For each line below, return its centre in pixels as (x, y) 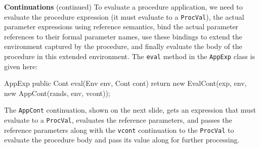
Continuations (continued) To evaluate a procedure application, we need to (123, 7)
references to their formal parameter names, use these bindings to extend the (123, 36)
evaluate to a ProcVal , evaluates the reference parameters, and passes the (118, 120)
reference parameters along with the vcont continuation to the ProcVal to (119, 130)
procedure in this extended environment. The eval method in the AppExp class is (129, 56)
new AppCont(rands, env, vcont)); (57, 93)
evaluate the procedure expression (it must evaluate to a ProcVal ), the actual (124, 16)
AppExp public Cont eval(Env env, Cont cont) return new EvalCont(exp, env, (125, 83)
